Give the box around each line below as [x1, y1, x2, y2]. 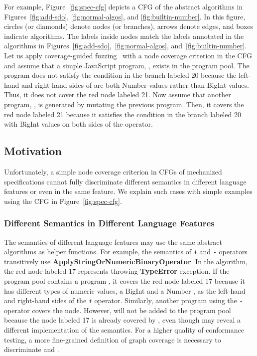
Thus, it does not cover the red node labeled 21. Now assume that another [4, 89, 231, 100]
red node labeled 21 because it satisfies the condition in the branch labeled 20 [4, 109, 241, 119]
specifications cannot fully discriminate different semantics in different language [4, 176, 247, 186]
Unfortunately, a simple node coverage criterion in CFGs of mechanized [4, 166, 222, 177]
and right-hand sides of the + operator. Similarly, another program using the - [4, 295, 243, 306]
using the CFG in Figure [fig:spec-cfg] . [4, 195, 122, 206]
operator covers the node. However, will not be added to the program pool [4, 305, 231, 315]
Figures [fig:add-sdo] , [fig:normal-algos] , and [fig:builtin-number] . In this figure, [4, 11, 246, 21]
